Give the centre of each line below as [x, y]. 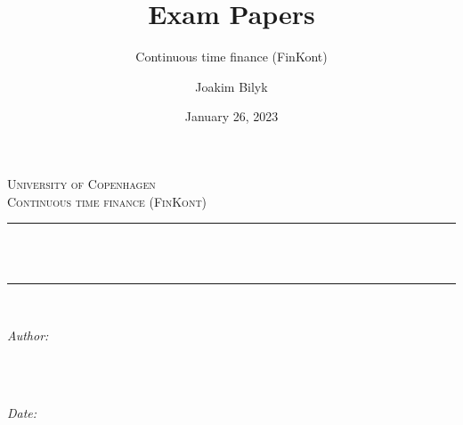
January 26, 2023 [231, 116]
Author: [28, 335]
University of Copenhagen [81, 183]
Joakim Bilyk [231, 86]
